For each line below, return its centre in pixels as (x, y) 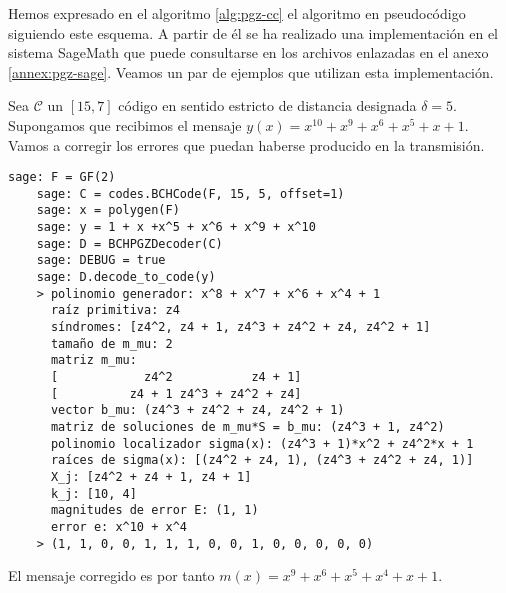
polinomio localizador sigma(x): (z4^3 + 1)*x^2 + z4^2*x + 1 (262, 443)
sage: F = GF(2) (62, 177)
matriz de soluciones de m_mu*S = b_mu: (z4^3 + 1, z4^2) (247, 427)
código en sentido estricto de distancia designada (267, 105)
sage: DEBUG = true (101, 260)
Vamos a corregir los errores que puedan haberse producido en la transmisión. (246, 144)
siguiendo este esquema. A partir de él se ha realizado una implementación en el (253, 32)
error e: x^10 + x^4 (118, 526)
